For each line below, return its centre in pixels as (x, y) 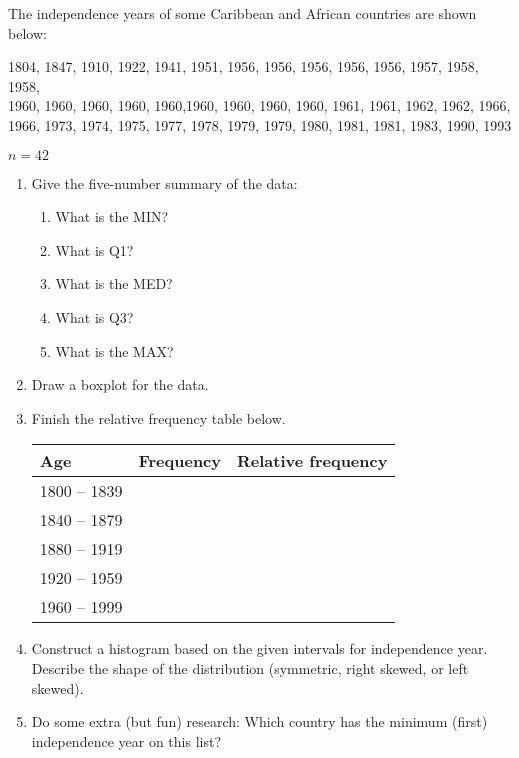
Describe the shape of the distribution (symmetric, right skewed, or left (250, 667)
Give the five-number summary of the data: (164, 182)
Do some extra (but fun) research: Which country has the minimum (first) (259, 721)
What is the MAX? (114, 350)
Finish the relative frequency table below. (158, 417)
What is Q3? (94, 316)
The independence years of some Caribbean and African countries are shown (242, 13)
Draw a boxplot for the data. (120, 384)
